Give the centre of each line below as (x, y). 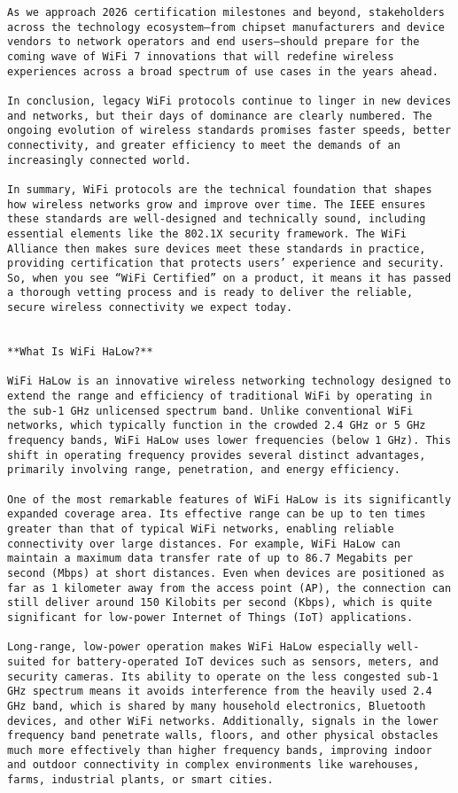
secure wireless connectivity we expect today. (150, 308)
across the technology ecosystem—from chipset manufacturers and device (226, 27)
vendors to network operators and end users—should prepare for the (213, 42)
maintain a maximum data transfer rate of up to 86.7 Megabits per (210, 559)
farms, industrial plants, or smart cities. (140, 780)
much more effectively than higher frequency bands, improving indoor (220, 750)
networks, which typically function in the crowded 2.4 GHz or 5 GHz (217, 426)
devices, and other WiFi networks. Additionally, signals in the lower (223, 721)
